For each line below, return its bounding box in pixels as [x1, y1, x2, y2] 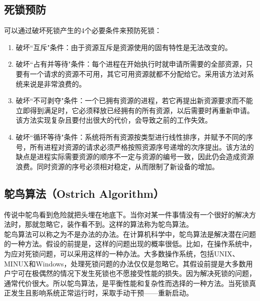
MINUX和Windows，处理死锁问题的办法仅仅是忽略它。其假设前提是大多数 [4, 258, 246, 268]
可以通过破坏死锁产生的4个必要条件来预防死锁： [4, 25, 161, 36]
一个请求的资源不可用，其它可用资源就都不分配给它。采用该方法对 [29, 68, 247, 79]
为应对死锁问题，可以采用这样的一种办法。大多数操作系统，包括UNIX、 [4, 248, 239, 258]
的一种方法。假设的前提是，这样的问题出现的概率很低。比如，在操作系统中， [4, 238, 256, 249]
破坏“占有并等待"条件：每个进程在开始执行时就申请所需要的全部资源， [15, 59, 246, 69]
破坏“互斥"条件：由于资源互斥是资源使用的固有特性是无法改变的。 [15, 42, 232, 52]
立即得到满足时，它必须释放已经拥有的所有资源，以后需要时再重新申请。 [15, 105, 254, 115]
